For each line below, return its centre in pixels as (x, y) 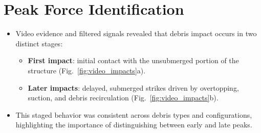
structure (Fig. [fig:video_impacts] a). (87, 70)
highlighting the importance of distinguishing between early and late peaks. (134, 125)
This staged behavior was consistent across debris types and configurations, (134, 114)
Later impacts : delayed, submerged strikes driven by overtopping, (133, 87)
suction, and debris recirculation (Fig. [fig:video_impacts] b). (123, 98)
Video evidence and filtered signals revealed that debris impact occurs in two (136, 33)
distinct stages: (39, 43)
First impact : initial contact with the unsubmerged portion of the (133, 60)
